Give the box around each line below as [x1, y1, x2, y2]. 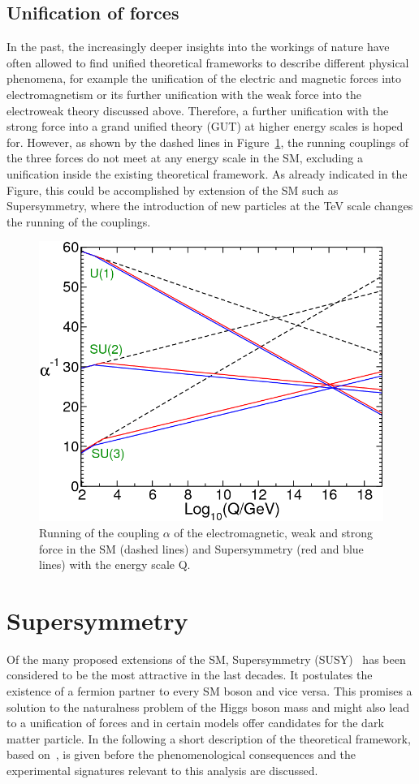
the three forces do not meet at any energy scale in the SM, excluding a [6, 149, 363, 166]
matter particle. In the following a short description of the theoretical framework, [6, 730, 411, 747]
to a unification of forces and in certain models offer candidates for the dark [6, 714, 384, 731]
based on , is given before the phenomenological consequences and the [6, 746, 356, 763]
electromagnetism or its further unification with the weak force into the [6, 85, 362, 102]
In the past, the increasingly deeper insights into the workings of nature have [6, 38, 390, 55]
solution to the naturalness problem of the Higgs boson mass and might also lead [6, 698, 410, 715]
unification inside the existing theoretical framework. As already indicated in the [6, 165, 408, 182]
